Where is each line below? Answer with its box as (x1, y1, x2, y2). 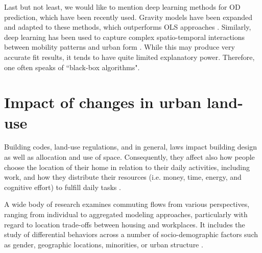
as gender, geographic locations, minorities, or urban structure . (4, 239, 203, 249)
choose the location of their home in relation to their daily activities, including (4, 161, 250, 172)
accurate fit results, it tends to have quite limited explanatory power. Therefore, (4, 51, 255, 62)
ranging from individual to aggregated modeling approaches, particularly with (4, 209, 248, 220)
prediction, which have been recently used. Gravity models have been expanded (4, 11, 253, 22)
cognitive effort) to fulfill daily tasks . (4, 181, 121, 192)
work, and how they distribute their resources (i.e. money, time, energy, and (4, 172, 242, 182)
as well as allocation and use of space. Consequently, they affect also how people (4, 152, 255, 162)
